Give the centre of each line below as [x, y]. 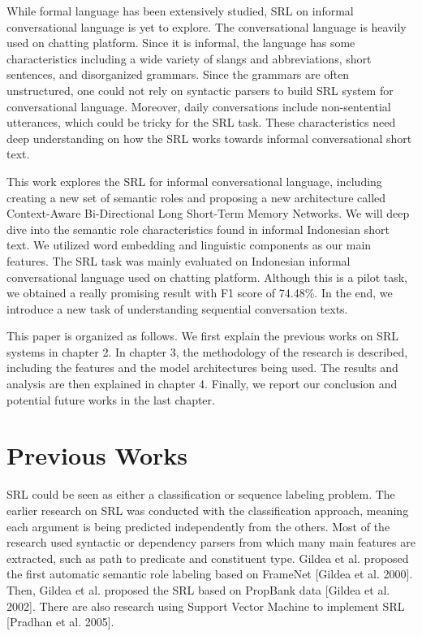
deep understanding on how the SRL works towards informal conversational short [209, 138]
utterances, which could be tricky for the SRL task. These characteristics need [201, 122]
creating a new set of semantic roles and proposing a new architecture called [196, 197]
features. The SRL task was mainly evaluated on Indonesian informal [179, 260]
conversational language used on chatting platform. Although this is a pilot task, [207, 277]
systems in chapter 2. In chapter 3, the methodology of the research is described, [207, 351]
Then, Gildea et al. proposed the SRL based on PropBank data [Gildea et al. [198, 589]
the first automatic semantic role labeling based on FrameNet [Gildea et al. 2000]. [210, 574]
